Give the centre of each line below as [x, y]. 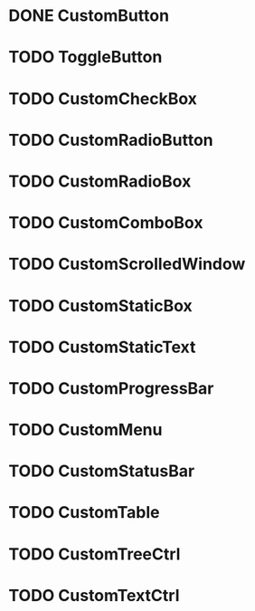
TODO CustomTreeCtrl [94, 554]
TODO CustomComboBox [106, 223]
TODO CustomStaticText [102, 347]
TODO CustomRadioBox [100, 181]
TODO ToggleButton [85, 57]
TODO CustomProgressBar [111, 388]
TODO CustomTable [84, 513]
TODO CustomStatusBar [102, 471]
